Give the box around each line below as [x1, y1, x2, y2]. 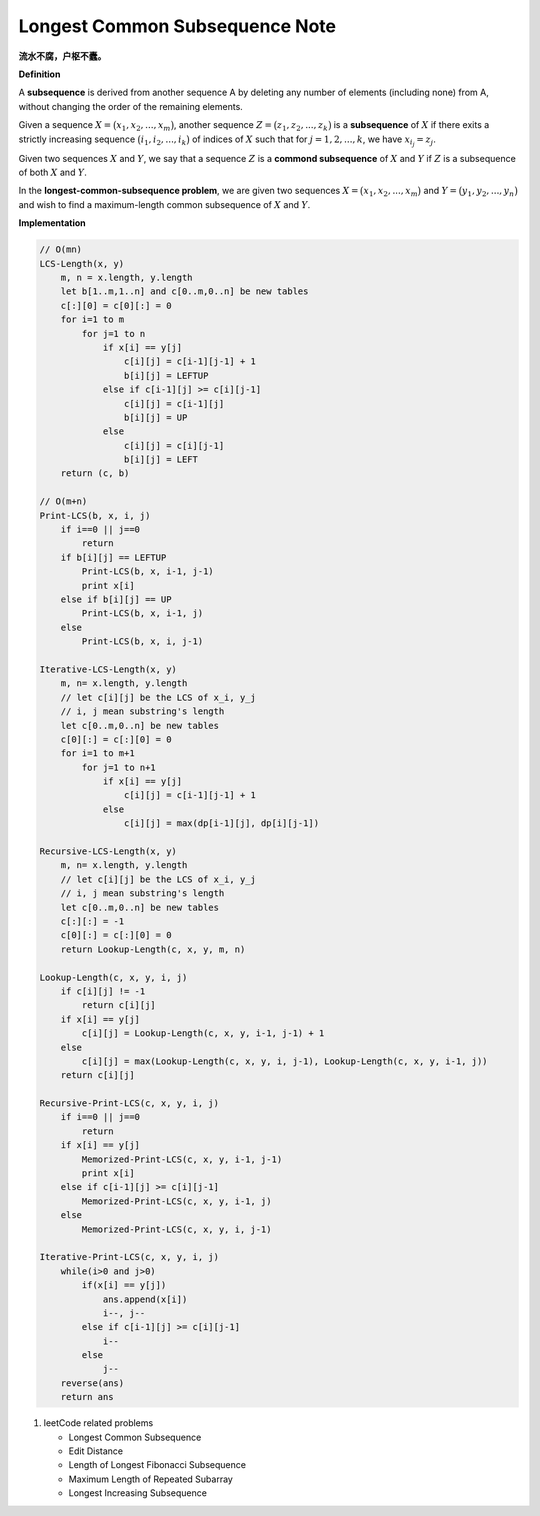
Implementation [18, 217, 87, 229]
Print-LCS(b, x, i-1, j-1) [81, 566, 214, 577]
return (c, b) [60, 468, 130, 479]
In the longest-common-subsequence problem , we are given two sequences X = [18, 185, 359, 197]
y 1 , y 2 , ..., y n [461, 185, 515, 199]
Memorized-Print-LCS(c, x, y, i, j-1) [81, 1223, 272, 1235]
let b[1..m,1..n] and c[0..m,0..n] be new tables [60, 286, 309, 297]
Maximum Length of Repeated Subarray [68, 1473, 234, 1485]
